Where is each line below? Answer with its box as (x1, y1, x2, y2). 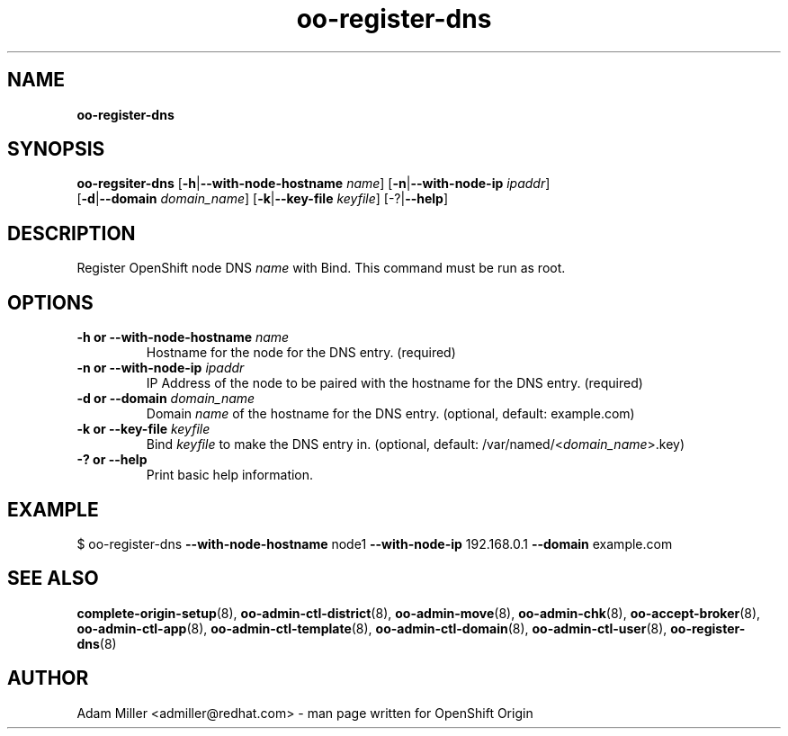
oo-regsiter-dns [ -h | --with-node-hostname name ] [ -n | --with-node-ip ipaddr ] (76, 175, 551, 192)
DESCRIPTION (7, 221, 136, 245)
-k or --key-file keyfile (76, 421, 210, 437)
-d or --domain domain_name (76, 390, 255, 407)
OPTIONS (7, 291, 94, 314)
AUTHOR (7, 667, 89, 690)
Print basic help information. (146, 467, 314, 483)
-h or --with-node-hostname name (76, 329, 290, 346)
